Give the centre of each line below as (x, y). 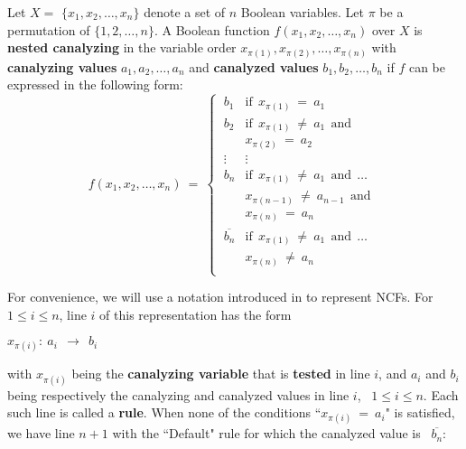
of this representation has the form (196, 314)
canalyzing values (62, 66)
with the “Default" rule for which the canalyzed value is (266, 433)
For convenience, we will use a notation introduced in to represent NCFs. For (220, 297)
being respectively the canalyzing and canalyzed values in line (178, 394)
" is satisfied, (420, 412)
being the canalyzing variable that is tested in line (221, 374)
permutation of (49, 29)
